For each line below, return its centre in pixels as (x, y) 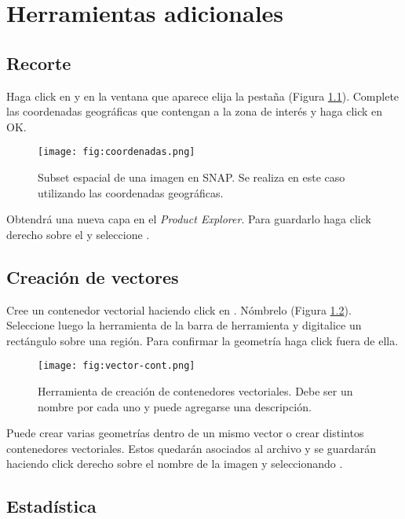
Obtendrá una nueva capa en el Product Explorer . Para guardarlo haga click (189, 219)
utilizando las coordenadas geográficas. (131, 192)
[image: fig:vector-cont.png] (117, 366)
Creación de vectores (93, 276)
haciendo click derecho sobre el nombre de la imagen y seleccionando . (175, 464)
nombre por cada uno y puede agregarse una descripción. (175, 406)
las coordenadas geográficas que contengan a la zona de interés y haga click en (195, 111)
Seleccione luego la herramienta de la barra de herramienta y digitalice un (184, 325)
